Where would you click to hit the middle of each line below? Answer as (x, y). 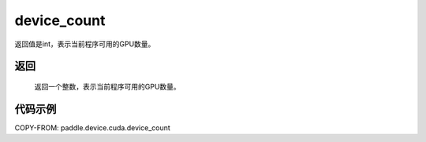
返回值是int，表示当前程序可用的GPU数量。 (85, 44)
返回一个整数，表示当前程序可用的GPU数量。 (107, 86)
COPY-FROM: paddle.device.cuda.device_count (93, 127)
